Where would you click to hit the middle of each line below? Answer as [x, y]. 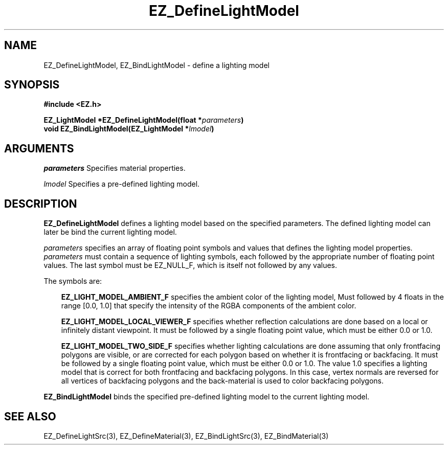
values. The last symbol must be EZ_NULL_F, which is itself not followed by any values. [191, 265]
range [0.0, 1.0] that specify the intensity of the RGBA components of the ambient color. [209, 306]
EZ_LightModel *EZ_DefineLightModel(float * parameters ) [144, 120]
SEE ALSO [30, 416]
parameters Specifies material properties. [115, 168]
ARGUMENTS [39, 148]
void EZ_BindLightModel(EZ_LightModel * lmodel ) [129, 129]
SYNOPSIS [32, 85]
